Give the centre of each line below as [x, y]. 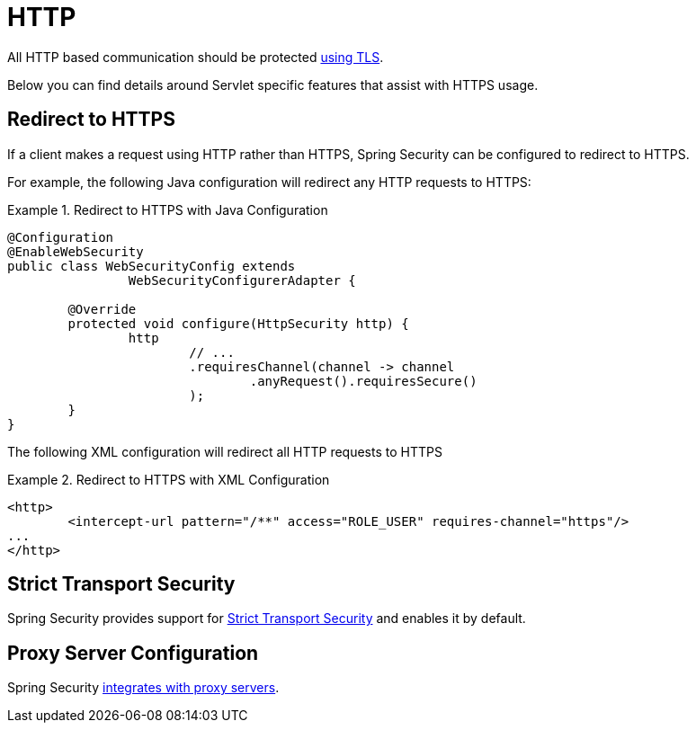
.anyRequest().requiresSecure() [363, 381]
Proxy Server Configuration [133, 653]
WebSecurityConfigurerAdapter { [242, 280]
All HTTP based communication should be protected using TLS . [196, 57]
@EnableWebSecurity [76, 251]
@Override [102, 309]
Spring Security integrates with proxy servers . [143, 688]
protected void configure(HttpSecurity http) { [238, 323]
